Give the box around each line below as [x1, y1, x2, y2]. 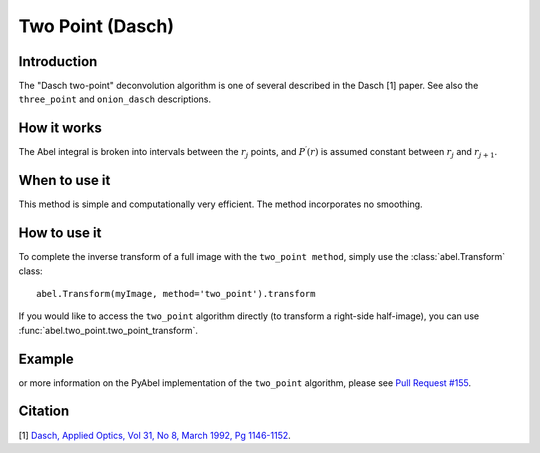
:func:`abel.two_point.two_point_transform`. [18, 324, 199, 336]
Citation [18, 403, 70, 420]
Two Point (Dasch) [18, 15, 175, 37]
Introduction [18, 53, 98, 70]
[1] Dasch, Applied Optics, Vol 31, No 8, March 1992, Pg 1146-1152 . [18, 429, 292, 441]
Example [18, 350, 74, 367]
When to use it [18, 172, 111, 189]
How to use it [18, 225, 102, 242]
